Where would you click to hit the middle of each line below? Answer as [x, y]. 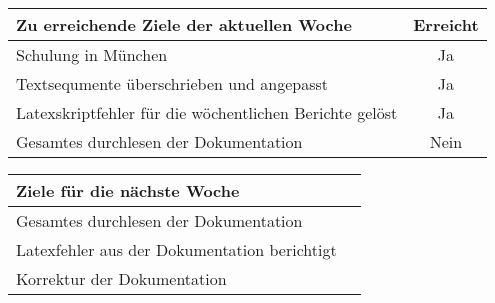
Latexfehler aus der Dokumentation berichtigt [176, 249]
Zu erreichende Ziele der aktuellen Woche [184, 24]
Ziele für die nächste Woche [128, 190]
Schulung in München [92, 54]
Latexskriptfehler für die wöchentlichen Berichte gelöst [207, 112]
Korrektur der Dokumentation [121, 278]
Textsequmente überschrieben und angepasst [172, 83]
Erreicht [446, 24]
